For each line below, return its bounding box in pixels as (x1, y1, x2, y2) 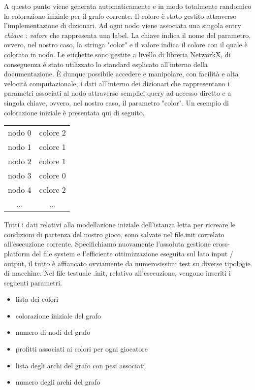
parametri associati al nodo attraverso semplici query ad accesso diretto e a (4, 88, 231, 98)
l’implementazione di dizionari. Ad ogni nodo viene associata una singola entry (4, 20, 241, 31)
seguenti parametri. (4, 277, 62, 287)
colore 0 (39, 170, 66, 181)
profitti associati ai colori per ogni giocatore (15, 344, 148, 354)
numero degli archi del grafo (15, 377, 100, 387)
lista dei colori (15, 294, 59, 304)
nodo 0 (8, 127, 32, 139)
